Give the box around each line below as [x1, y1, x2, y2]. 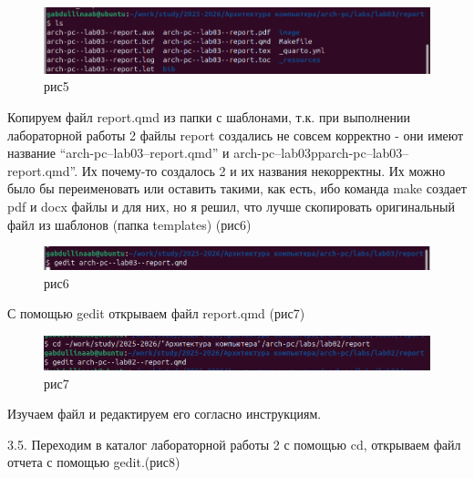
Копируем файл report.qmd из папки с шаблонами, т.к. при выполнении [7, 108, 411, 127]
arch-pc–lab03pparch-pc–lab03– [233, 143, 409, 162]
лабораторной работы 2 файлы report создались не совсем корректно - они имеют [7, 125, 464, 144]
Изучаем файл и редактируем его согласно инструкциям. [7, 404, 322, 423]
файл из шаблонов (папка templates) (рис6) [7, 214, 252, 234]
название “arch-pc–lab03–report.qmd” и [7, 143, 230, 162]
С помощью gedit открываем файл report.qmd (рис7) [7, 304, 305, 323]
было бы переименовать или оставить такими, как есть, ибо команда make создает [7, 179, 467, 198]
